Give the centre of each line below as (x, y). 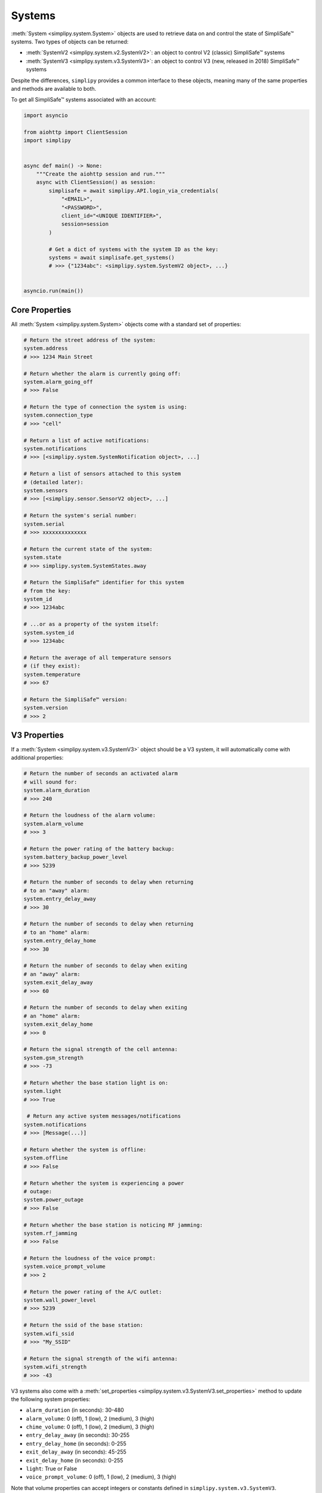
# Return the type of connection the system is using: (105, 407)
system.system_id (49, 632)
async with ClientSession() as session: (96, 182)
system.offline (46, 1158)
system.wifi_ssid (49, 1334)
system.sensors (46, 490)
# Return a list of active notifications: (86, 440)
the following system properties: (51, 1399)
